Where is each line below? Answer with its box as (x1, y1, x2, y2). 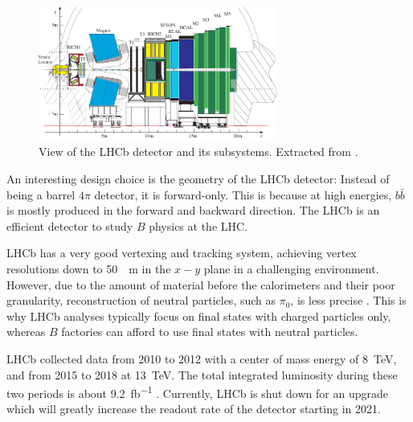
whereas (6, 323, 46, 340)
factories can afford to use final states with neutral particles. (61, 323, 358, 340)
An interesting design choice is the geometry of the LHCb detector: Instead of (6, 170, 390, 186)
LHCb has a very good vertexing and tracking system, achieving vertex (6, 244, 357, 261)
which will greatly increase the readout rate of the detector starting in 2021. (6, 400, 381, 417)
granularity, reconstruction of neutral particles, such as (6, 292, 276, 309)
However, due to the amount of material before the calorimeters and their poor (6, 276, 395, 293)
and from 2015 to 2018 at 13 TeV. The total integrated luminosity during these (6, 366, 398, 383)
